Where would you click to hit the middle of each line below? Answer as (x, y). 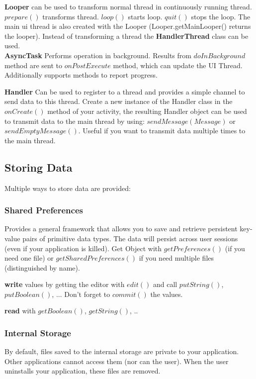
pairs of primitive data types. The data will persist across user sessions (130, 238)
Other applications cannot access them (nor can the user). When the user (117, 361)
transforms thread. (71, 16)
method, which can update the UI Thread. (178, 65)
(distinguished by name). (42, 267)
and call (165, 284)
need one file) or (29, 258)
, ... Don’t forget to (81, 294)
